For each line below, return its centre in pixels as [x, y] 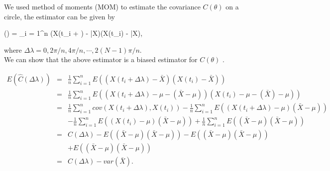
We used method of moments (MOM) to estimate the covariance [102, 6]
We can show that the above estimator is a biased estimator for [101, 59]
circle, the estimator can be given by [59, 16]
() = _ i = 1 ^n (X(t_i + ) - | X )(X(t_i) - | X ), [73, 33]
